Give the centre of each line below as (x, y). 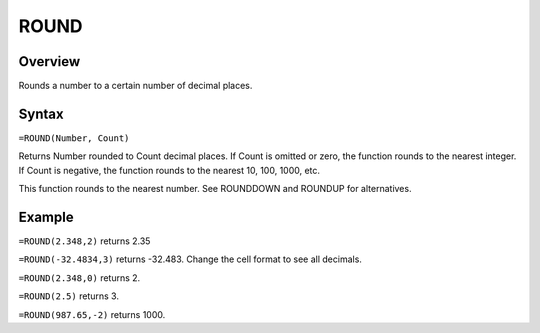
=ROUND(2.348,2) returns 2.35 (84, 241)
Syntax (41, 113)
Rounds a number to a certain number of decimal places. (135, 86)
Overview (49, 61)
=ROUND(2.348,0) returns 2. (79, 277)
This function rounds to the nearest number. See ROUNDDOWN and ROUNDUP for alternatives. (215, 189)
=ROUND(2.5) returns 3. (69, 296)
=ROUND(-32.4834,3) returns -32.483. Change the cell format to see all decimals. (190, 259)
